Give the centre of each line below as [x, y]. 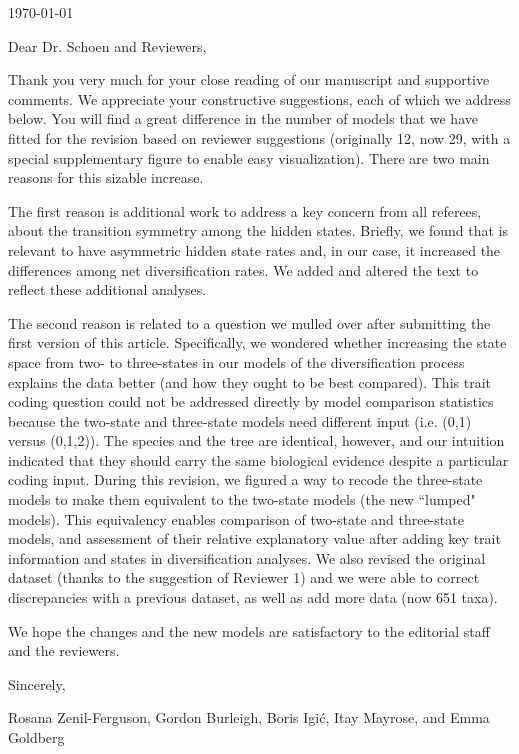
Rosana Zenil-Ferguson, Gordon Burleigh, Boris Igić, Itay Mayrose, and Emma [249, 717]
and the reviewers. [64, 650]
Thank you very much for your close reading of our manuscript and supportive [249, 79]
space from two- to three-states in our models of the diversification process [236, 361]
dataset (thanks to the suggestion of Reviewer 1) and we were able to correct [244, 577]
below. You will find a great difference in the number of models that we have [243, 118]
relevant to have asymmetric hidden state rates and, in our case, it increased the [254, 249]
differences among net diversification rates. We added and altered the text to [243, 269]
